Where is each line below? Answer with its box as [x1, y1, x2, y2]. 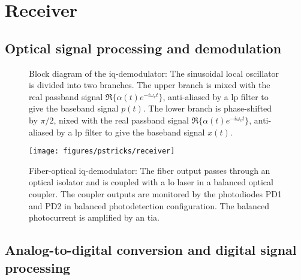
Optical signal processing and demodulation [5, 38, 282, 57]
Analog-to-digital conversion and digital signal [5, 240, 297, 259]
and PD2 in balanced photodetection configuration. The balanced [29, 199, 270, 212]
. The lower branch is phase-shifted [143, 102, 272, 115]
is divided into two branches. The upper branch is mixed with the [29, 79, 270, 91]
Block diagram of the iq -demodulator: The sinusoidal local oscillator [29, 67, 279, 79]
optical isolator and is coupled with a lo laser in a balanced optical [29, 176, 273, 188]
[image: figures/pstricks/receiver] [29, 147, 175, 156]
